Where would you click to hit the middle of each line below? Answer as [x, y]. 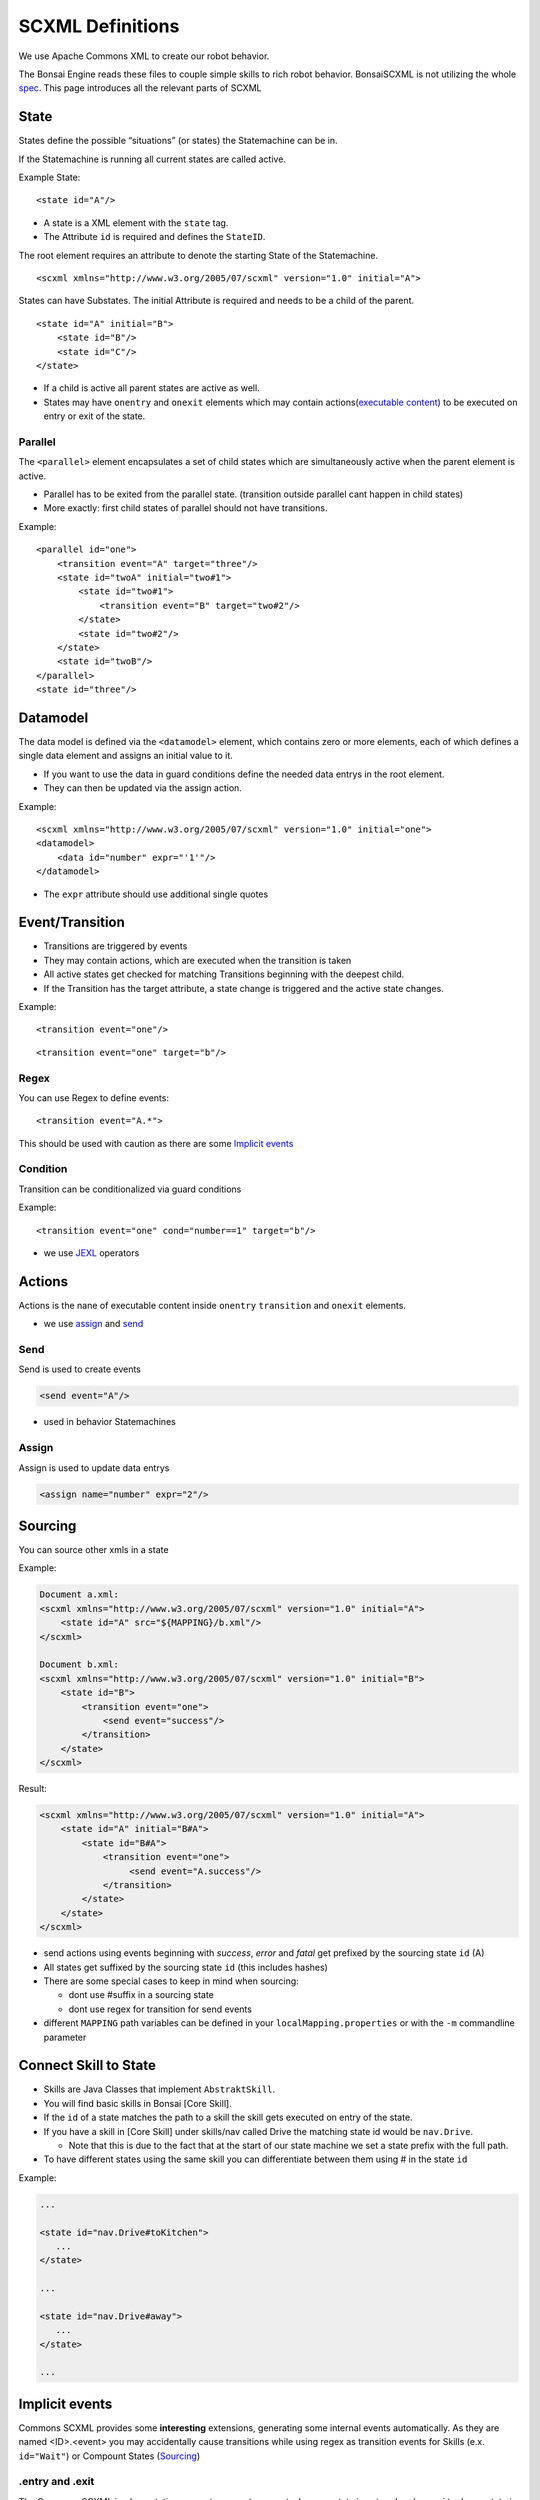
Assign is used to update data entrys [94, 1467]
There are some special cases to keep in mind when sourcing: [171, 1981]
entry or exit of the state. [94, 416]
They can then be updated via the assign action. [142, 788]
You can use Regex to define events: [94, 1097]
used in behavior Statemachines [110, 1422]
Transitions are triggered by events [115, 946]
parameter [65, 2037]
